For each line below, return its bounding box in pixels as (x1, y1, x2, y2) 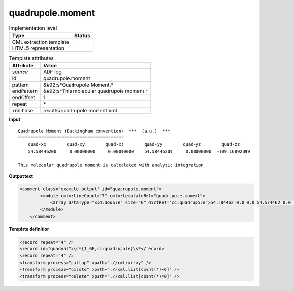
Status (74, 32, 90, 39)
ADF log (43, 68, 62, 75)
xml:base (12, 107, 33, 114)
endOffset (12, 94, 35, 101)
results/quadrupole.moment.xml (43, 107, 117, 114)
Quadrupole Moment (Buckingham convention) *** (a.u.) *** (18, 128, 171, 134)
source (12, 68, 28, 75)
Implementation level (9, 24, 57, 31)
